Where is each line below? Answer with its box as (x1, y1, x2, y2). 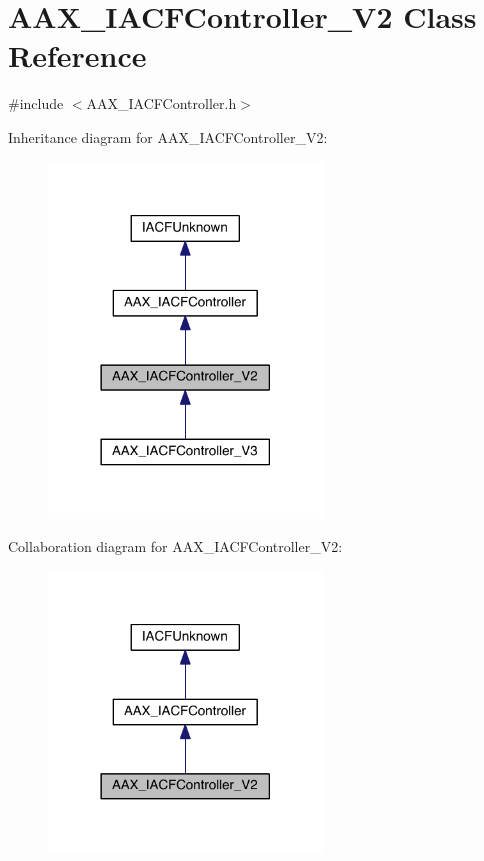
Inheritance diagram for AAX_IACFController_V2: (8, 126, 328, 147)
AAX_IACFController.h (86, 93, 237, 114)
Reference (8, 35, 147, 76)
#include (8, 93, 64, 114)
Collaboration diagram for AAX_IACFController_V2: (8, 536, 343, 557)
